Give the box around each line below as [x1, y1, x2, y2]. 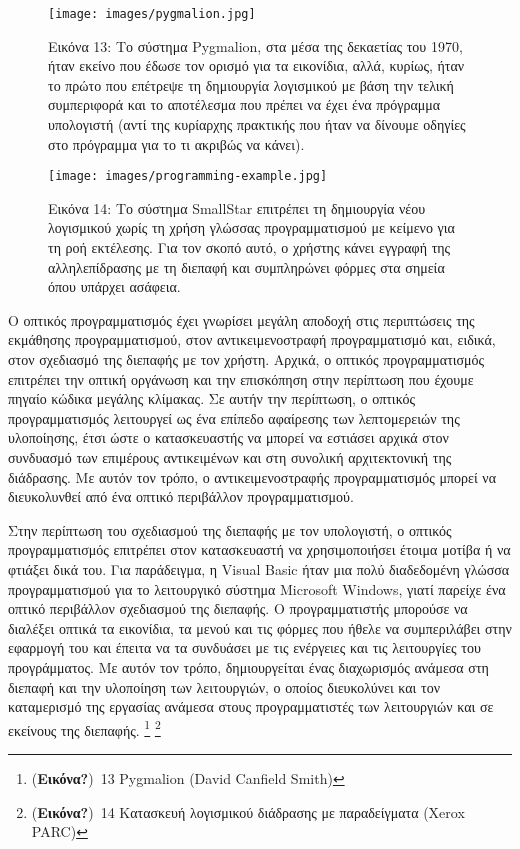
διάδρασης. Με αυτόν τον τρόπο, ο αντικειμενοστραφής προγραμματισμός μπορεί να [8, 466, 497, 487]
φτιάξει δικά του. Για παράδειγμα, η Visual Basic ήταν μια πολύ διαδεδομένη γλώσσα [8, 558, 510, 579]
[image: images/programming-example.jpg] [48, 169, 328, 184]
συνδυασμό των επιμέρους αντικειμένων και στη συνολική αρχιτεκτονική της [8, 447, 452, 467]
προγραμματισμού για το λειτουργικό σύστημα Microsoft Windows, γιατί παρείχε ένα [8, 578, 506, 599]
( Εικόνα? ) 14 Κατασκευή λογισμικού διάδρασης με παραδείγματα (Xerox [31, 801, 465, 822]
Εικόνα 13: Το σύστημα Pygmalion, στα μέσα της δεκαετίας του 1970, [48, 35, 463, 56]
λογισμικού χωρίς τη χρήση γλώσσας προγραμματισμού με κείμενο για [48, 217, 455, 238]
